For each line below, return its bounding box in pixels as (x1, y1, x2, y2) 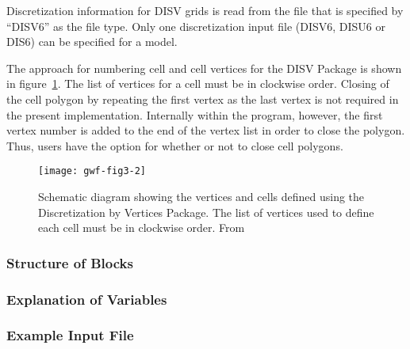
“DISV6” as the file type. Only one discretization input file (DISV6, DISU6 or (6, 17, 386, 34)
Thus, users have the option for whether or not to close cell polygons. (6, 137, 343, 154)
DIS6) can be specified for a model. (6, 33, 178, 50)
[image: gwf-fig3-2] (38, 165, 147, 177)
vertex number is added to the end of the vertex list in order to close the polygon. (6, 122, 405, 138)
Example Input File (6, 325, 134, 345)
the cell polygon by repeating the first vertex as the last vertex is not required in (6, 90, 399, 107)
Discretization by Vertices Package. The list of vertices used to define (38, 203, 374, 220)
